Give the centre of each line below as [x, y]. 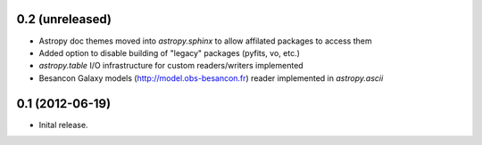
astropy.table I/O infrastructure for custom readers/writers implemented [171, 66]
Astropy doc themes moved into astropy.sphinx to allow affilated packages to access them [205, 41]
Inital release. [63, 125]
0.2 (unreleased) [64, 19]
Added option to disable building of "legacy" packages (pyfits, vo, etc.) [170, 52]
